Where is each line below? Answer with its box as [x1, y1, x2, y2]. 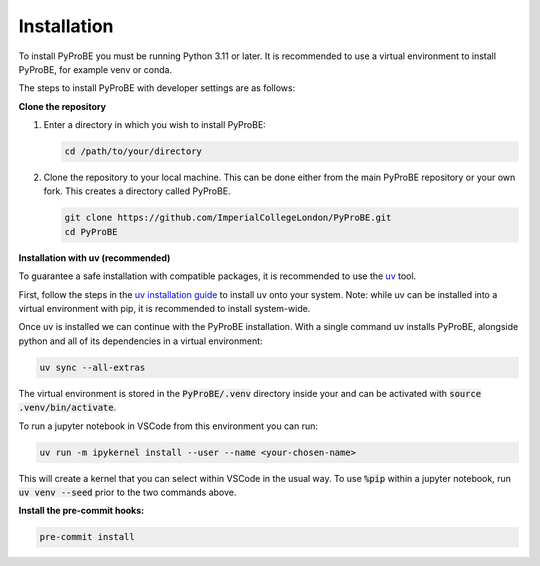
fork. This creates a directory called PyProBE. [43, 185, 231, 197]
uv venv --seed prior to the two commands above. [18, 486, 237, 498]
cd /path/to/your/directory [64, 146, 202, 157]
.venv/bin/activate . [18, 401, 117, 414]
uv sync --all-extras [39, 361, 146, 373]
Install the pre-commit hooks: [18, 505, 145, 517]
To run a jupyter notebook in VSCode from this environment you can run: [18, 420, 319, 432]
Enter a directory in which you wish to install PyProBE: [43, 119, 267, 131]
